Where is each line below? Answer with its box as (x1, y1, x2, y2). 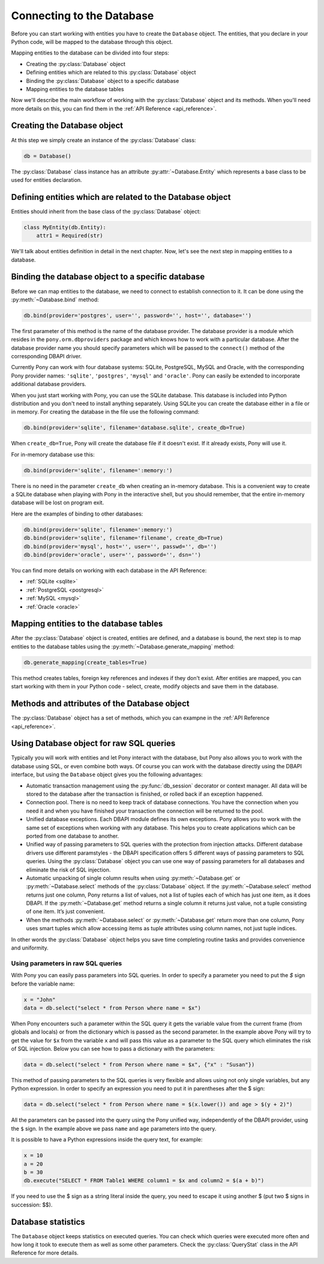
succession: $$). (11, 1201, 53, 1208)
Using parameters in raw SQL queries (11, 959, 122, 968)
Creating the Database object (11, 121, 124, 131)
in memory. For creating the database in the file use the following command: (11, 408, 200, 415)
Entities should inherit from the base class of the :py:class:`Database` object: (11, 208, 201, 215)
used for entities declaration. (11, 176, 82, 183)
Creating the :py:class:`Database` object (26, 60, 126, 67)
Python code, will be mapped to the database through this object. (11, 38, 173, 45)
